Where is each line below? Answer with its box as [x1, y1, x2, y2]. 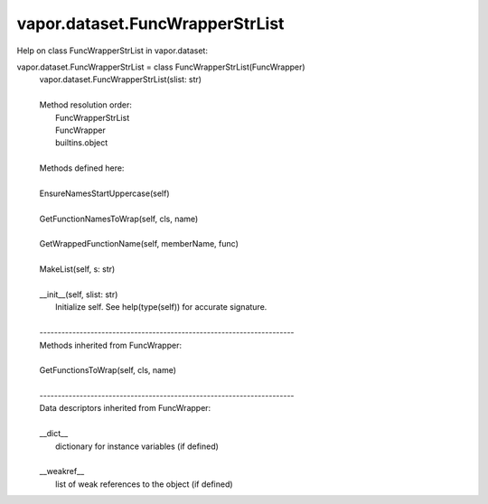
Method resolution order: [39, 99, 133, 110]
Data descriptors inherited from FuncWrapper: [39, 403, 211, 414]
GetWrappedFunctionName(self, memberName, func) [39, 238, 239, 249]
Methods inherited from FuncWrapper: [39, 340, 183, 350]
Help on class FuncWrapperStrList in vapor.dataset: [16, 45, 208, 56]
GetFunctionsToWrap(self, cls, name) [39, 365, 176, 376]
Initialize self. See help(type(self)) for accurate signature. [55, 302, 267, 313]
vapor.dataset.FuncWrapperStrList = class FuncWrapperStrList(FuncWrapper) [16, 61, 306, 72]
